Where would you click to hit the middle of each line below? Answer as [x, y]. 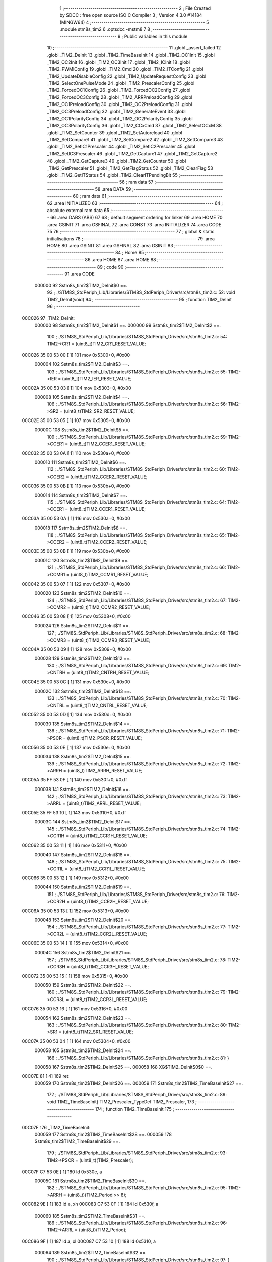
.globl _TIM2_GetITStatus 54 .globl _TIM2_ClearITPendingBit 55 [113, 175]
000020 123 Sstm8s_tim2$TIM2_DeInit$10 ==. [83, 593]
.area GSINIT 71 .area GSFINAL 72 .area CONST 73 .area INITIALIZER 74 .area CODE [134, 224]
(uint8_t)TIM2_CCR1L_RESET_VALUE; [107, 869]
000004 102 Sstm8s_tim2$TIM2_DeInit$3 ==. [82, 364]
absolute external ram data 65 [78, 210]
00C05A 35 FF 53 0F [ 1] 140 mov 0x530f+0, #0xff [75, 780]
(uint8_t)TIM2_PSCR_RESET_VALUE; [105, 738]
